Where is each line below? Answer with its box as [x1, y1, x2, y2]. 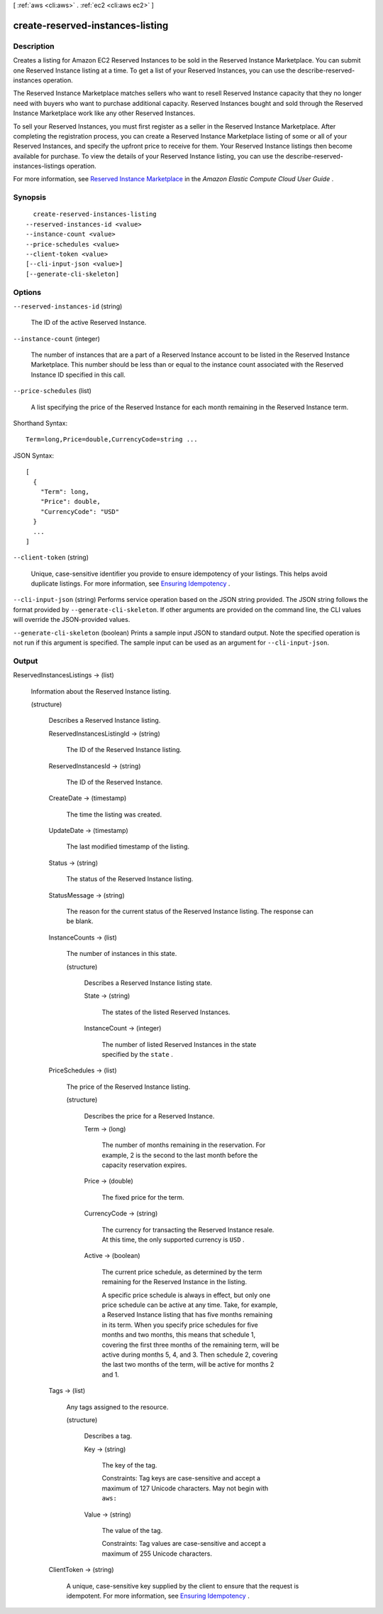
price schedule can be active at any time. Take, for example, [101, 1301, 278, 1309]
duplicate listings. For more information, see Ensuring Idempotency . [30, 579, 231, 588]
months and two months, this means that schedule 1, [101, 1330, 255, 1339]
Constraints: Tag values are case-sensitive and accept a [101, 1539, 266, 1548]
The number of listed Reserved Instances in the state [101, 1040, 257, 1048]
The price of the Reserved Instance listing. [66, 1082, 191, 1091]
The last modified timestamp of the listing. [66, 842, 190, 851]
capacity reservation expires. [101, 1161, 187, 1169]
